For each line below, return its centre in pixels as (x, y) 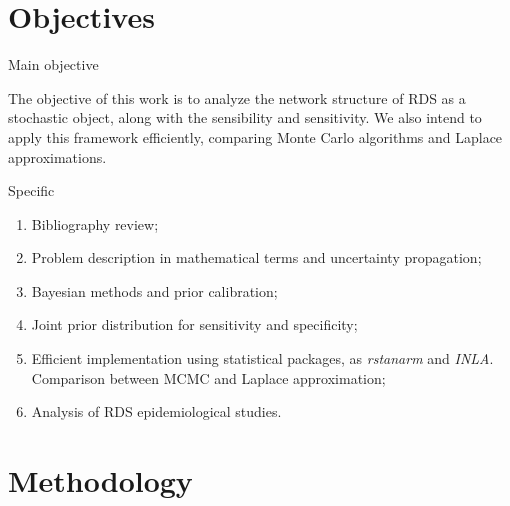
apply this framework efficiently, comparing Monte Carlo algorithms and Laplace (255, 136)
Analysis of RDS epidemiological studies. (156, 411)
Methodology (100, 480)
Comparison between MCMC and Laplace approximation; (208, 377)
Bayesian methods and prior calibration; (154, 290)
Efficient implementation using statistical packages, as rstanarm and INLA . (262, 358)
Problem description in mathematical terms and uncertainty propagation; (256, 257)
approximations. (57, 156)
